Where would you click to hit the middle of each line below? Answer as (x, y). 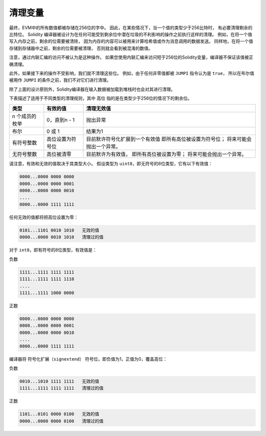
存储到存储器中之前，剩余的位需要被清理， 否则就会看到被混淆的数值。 (81, 48)
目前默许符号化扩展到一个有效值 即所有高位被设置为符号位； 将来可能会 (169, 139)
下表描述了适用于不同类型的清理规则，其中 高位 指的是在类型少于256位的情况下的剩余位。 (100, 98)
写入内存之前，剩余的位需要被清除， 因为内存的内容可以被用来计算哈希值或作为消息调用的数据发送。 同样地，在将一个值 (131, 41)
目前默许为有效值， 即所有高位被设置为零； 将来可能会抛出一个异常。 (167, 154)
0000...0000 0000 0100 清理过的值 (61, 421)
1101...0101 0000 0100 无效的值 (59, 414)
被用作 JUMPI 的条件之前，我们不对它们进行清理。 (60, 80)
